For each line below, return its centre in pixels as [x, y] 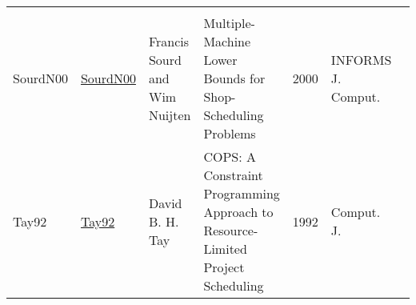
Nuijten [170, 115]
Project [224, 267]
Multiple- [229, 23]
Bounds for [234, 78]
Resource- [231, 230]
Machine [227, 41]
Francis [169, 41]
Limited [225, 249]
